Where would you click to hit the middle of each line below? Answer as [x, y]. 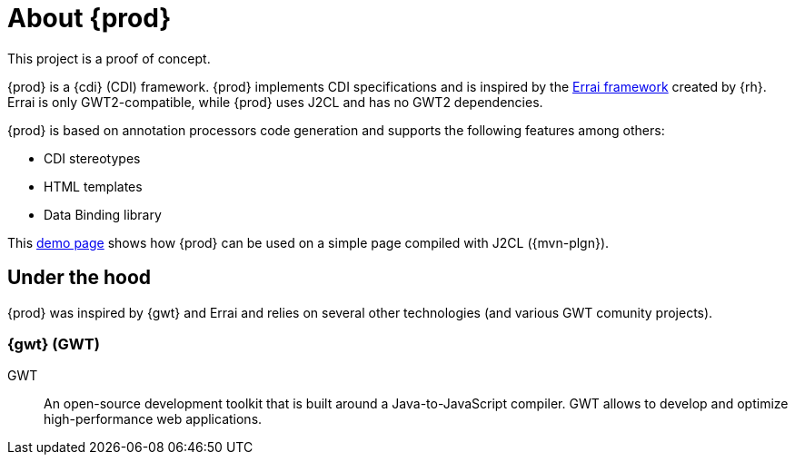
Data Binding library [103, 214]
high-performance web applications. [153, 419]
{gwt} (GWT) [54, 344]
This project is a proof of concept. [109, 58]
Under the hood [79, 278]
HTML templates [93, 186]
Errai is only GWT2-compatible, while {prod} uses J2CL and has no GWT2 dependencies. [275, 102]
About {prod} [89, 18]
